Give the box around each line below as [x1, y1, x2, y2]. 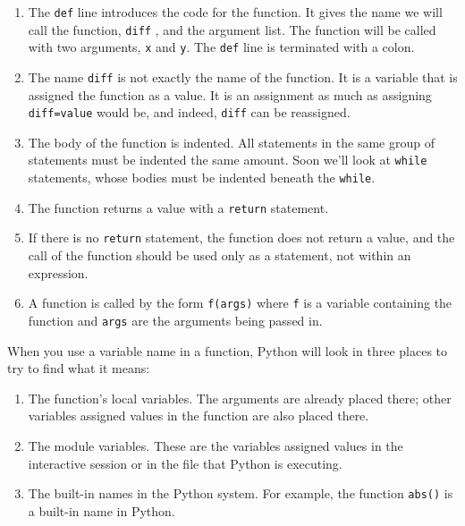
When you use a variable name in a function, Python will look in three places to [7, 341, 447, 360]
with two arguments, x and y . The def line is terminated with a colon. [28, 38, 415, 56]
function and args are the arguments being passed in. [28, 310, 323, 329]
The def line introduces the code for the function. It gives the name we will [28, 3, 443, 21]
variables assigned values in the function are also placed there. [28, 406, 369, 425]
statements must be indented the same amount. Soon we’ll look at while [28, 150, 427, 169]
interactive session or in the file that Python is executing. [28, 454, 342, 472]
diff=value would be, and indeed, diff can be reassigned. [28, 103, 351, 122]
